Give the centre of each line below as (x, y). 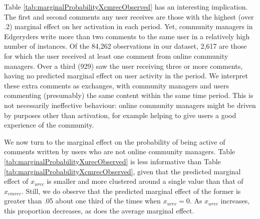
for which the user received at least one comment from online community (116, 56)
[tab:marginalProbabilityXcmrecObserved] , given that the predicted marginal (122, 171)
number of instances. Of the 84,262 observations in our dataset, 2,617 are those (125, 46)
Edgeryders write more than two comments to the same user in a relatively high (127, 36)
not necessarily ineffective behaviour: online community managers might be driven (130, 105)
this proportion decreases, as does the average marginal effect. (99, 210)
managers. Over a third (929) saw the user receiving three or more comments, (123, 66)
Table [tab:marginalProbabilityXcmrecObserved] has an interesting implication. (126, 7)
